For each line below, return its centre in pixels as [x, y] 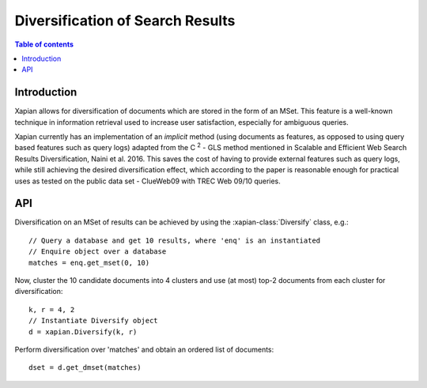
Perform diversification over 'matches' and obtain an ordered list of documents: [144, 349]
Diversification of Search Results [125, 21]
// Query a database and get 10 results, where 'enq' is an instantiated [175, 240]
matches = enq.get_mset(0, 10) [89, 262]
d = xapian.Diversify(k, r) [83, 331]
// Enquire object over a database [98, 252]
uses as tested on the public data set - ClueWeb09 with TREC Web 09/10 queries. [147, 181]
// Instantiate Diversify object [93, 321]
